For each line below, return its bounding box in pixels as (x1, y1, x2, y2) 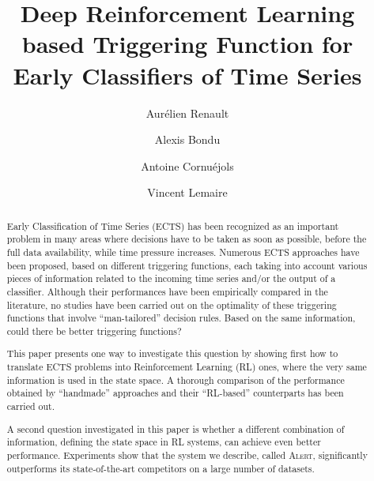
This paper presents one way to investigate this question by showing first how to (6, 347, 338, 360)
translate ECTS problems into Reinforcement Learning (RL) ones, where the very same (6, 360, 367, 374)
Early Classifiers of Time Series (13, 58, 362, 91)
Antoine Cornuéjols (141, 157, 234, 174)
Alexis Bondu (154, 131, 221, 148)
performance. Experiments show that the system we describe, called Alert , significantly (6, 448, 368, 461)
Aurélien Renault (145, 104, 229, 121)
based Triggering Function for (21, 28, 353, 60)
